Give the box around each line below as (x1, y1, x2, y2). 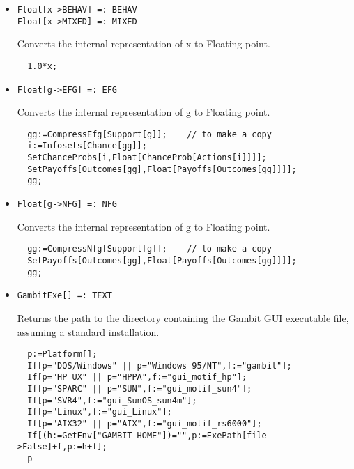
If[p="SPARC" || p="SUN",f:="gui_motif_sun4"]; (27, 384, 252, 394)
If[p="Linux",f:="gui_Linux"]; (27, 407, 172, 417)
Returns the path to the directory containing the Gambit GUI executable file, (17, 310, 349, 325)
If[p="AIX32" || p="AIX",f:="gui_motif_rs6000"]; (27, 419, 262, 429)
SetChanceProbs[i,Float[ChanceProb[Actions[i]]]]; (27, 153, 267, 163)
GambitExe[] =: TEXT (17, 291, 112, 301)
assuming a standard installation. (17, 324, 160, 339)
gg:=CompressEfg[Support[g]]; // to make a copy (27, 129, 272, 139)
